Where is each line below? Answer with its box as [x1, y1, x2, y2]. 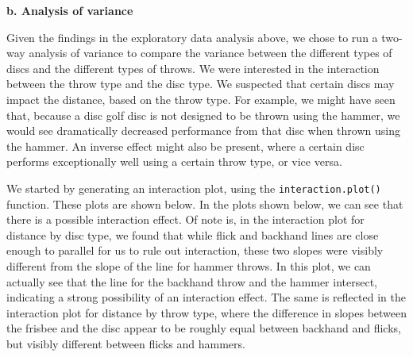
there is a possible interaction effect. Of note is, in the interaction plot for [6, 211, 365, 228]
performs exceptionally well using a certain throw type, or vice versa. [6, 153, 342, 170]
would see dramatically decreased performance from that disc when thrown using [6, 122, 400, 139]
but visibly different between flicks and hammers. [6, 335, 245, 351]
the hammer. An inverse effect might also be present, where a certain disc [6, 137, 365, 154]
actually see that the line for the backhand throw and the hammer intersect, [6, 273, 377, 290]
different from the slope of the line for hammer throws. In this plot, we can [6, 257, 371, 274]
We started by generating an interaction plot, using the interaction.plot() [6, 179, 381, 196]
